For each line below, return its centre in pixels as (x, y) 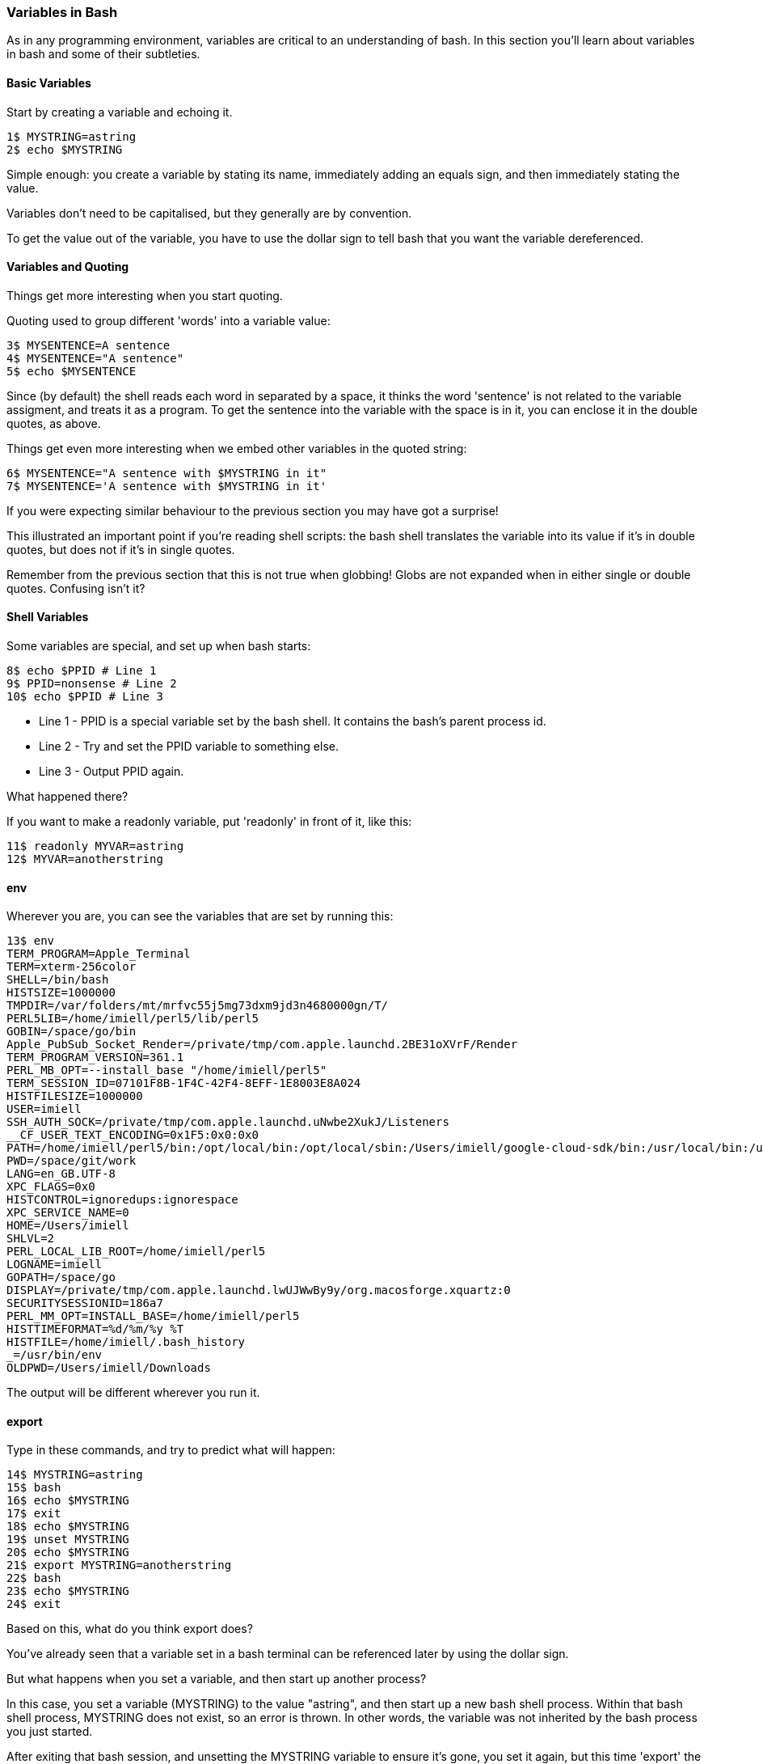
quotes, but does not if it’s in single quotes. (121, 549)
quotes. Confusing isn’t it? (76, 588)
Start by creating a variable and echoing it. (120, 112)
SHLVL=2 (31, 1239)
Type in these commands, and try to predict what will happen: (171, 1450)
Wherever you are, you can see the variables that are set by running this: (200, 916)
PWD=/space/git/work (72, 1161)
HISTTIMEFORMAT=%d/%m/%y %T (95, 1329)
